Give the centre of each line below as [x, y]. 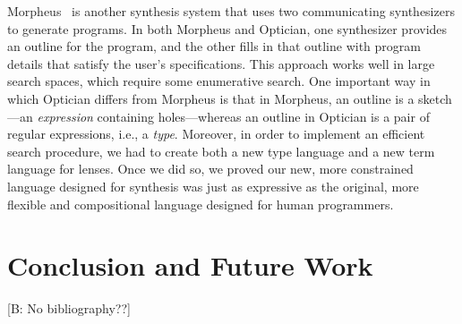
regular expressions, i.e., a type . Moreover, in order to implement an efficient [216, 134]
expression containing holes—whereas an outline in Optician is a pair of [233, 116]
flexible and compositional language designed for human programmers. [201, 204]
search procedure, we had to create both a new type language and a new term [221, 151]
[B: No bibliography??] [69, 308]
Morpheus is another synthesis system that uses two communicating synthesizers [231, 11]
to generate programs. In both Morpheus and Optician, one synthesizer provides [227, 28]
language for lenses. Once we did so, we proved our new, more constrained [210, 169]
